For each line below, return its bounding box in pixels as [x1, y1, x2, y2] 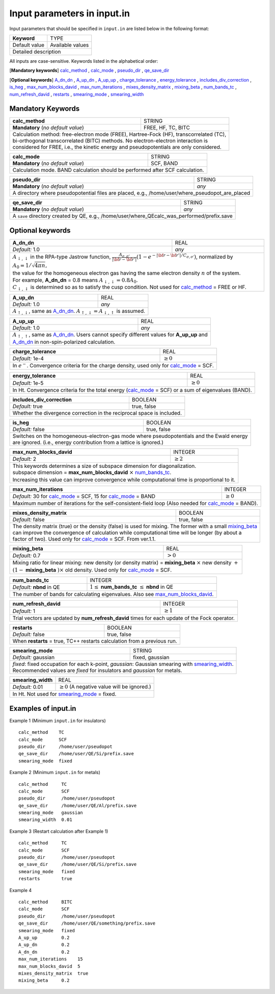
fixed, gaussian [133, 654, 170, 661]
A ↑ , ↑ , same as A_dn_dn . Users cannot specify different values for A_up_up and [12, 331, 208, 339]
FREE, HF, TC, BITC [143, 124, 190, 131]
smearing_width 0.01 [18, 817, 72, 823]
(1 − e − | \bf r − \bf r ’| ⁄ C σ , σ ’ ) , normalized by [136, 253, 233, 260]
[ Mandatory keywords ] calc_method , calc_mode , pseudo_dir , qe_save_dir [9, 67, 170, 73]
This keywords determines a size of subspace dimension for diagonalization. [12, 462, 197, 469]
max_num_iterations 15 [18, 956, 84, 962]
